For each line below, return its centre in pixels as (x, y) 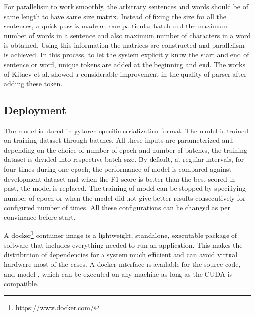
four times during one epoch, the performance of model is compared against (118, 169)
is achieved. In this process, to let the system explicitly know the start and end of (127, 54)
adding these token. (33, 83)
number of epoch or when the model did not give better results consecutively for (125, 197)
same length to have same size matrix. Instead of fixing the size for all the (115, 16)
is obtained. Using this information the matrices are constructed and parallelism (124, 45)
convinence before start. (40, 217)
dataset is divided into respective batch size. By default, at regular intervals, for (124, 159)
